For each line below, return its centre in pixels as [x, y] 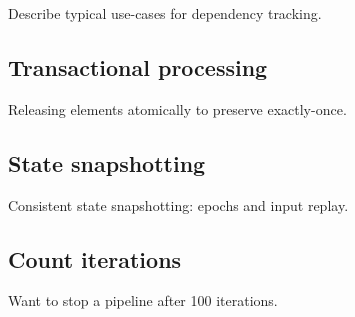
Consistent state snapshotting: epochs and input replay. [178, 204]
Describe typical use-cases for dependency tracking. [165, 13]
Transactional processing [138, 66]
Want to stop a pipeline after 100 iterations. [143, 300]
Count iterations [95, 258]
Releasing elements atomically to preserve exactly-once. [177, 108]
